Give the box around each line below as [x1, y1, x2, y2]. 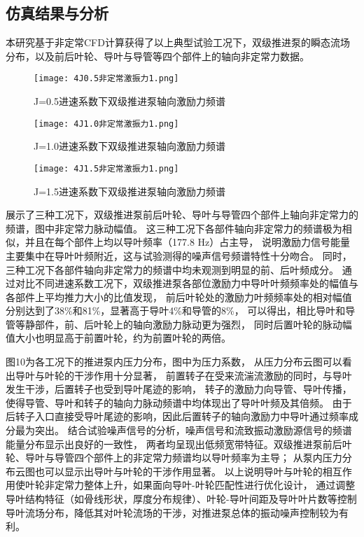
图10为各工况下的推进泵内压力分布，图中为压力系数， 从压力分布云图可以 [6, 354, 342, 369]
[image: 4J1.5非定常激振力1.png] [34, 163, 179, 174]
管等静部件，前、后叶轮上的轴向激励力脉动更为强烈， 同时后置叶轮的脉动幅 [6, 316, 352, 331]
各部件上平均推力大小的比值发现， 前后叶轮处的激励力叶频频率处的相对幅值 [6, 289, 352, 304]
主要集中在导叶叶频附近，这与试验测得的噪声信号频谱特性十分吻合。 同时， [6, 248, 352, 263]
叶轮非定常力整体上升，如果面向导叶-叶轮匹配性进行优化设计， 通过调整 [24, 477, 356, 492]
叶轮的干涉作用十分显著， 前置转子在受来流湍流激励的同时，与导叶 [44, 368, 352, 382]
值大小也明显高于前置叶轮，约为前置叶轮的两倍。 [6, 330, 231, 345]
